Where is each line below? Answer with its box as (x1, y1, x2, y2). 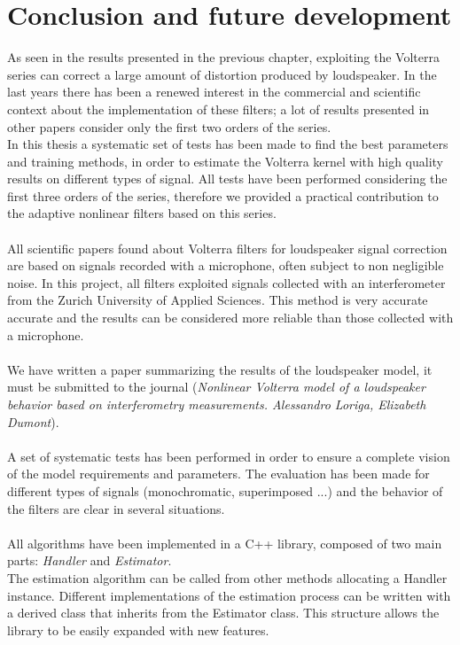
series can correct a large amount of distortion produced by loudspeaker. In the (7, 65, 437, 83)
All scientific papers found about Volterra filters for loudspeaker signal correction (7, 238, 448, 257)
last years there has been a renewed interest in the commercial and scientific (7, 82, 421, 101)
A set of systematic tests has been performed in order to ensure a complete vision (7, 447, 450, 465)
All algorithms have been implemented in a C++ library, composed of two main (7, 533, 442, 552)
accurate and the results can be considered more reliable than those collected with (7, 308, 454, 327)
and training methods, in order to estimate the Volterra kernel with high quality (7, 152, 443, 170)
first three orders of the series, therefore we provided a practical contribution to (7, 186, 439, 205)
